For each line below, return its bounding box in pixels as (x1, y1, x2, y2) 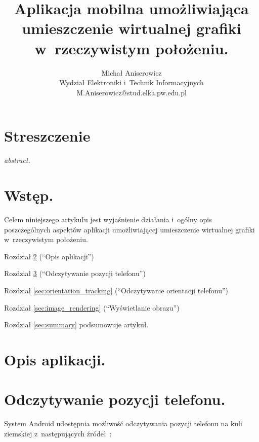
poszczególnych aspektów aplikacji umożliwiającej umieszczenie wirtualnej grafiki (4, 224, 255, 234)
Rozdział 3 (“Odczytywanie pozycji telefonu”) (4, 268, 146, 279)
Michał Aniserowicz (101, 67, 162, 78)
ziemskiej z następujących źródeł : (4, 428, 112, 438)
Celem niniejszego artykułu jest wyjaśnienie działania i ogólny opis (4, 214, 212, 224)
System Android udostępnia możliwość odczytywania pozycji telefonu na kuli (4, 418, 242, 429)
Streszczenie (4, 125, 91, 146)
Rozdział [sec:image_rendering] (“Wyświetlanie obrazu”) (4, 302, 180, 313)
